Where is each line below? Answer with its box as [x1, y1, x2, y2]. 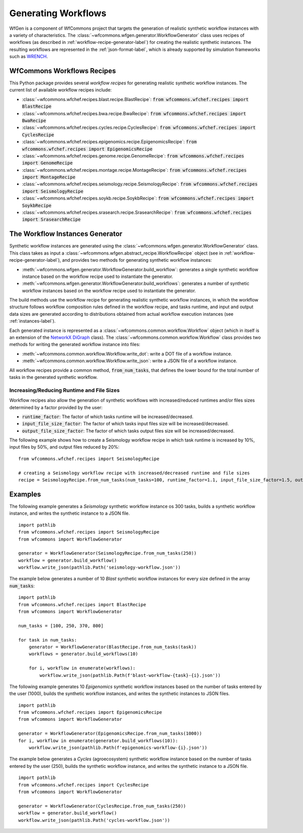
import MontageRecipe [22, 174, 76, 180]
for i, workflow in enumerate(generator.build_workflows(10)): [18, 738, 178, 744]
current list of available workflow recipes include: [9, 87, 112, 93]
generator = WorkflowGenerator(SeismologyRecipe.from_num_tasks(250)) [18, 551, 197, 556]
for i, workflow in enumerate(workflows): [28, 665, 136, 671]
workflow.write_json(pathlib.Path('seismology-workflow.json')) [18, 565, 181, 570]
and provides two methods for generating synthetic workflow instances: [62, 257, 212, 263]
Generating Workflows [9, 8, 107, 19]
